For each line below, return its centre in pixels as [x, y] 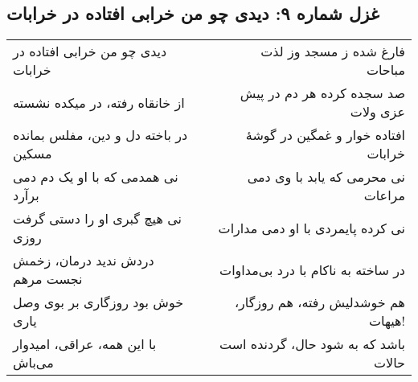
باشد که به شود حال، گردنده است [312, 344]
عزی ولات [377, 112]
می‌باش [33, 363]
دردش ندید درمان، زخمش [84, 261]
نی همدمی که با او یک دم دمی [96, 177]
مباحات [385, 70]
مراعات [384, 195]
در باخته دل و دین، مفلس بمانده [100, 135]
